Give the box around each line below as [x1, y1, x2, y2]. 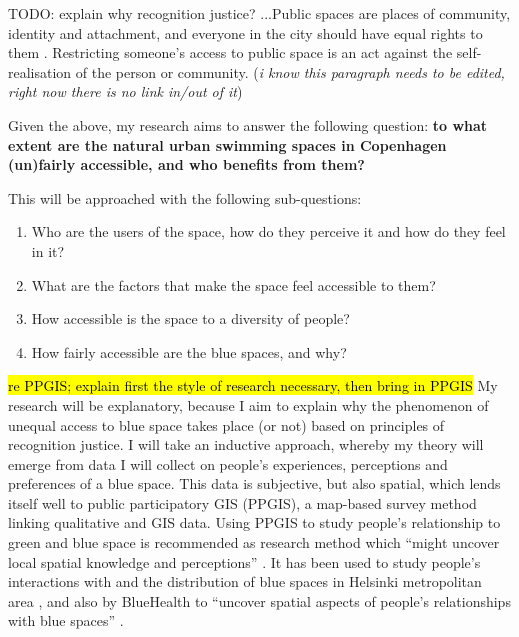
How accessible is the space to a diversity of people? [31, 308, 350, 329]
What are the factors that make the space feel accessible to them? [31, 274, 436, 295]
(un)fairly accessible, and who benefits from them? [8, 154, 365, 175]
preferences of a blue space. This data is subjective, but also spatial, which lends [8, 473, 501, 494]
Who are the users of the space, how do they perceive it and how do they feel [31, 221, 506, 242]
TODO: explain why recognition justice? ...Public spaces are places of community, [8, 3, 511, 23]
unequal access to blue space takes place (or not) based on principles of [8, 414, 445, 435]
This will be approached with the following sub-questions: [8, 187, 362, 208]
